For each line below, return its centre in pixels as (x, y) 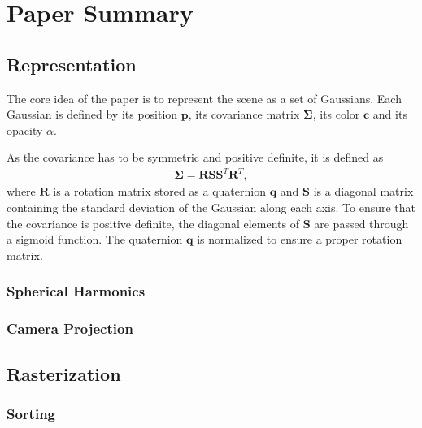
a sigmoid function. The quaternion (95, 239)
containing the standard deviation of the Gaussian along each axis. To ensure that (211, 208)
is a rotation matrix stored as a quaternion (159, 191)
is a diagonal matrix (363, 191)
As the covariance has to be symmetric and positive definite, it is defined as (195, 157)
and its (390, 114)
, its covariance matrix (244, 114)
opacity (25, 130)
